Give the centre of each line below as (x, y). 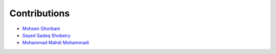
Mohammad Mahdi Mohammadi (56, 43)
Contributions (40, 13)
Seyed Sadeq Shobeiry (47, 35)
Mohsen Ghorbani (41, 29)
